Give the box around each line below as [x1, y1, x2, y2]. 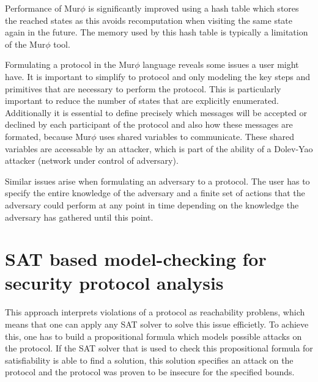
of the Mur [5, 37, 46, 50]
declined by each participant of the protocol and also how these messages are [5, 118, 293, 131]
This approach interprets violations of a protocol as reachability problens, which [5, 306, 305, 318]
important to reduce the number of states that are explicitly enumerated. [5, 94, 279, 107]
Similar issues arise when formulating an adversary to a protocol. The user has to [5, 174, 310, 187]
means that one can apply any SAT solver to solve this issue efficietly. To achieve [5, 318, 309, 330]
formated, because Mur [5, 130, 92, 142]
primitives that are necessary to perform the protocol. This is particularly [5, 82, 281, 95]
